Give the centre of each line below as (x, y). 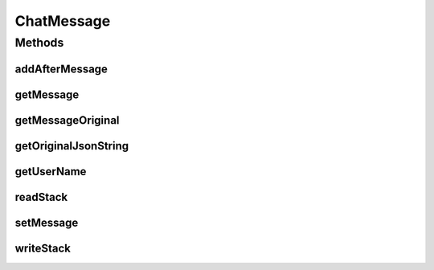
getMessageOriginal (67, 120)
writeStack (43, 248)
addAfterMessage (61, 69)
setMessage (47, 222)
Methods (39, 43)
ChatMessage (63, 21)
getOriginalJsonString (72, 146)
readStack (41, 197)
